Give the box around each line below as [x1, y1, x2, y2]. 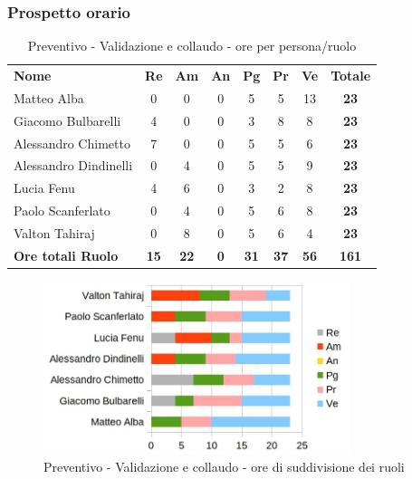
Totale [331, 66, 371, 85]
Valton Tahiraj [14, 223, 95, 242]
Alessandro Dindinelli [14, 156, 133, 175]
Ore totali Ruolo [14, 245, 119, 264]
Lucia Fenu [14, 178, 75, 197]
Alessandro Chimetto [14, 133, 130, 152]
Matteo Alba [14, 88, 84, 107]
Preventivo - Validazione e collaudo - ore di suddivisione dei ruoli [43, 457, 405, 476]
